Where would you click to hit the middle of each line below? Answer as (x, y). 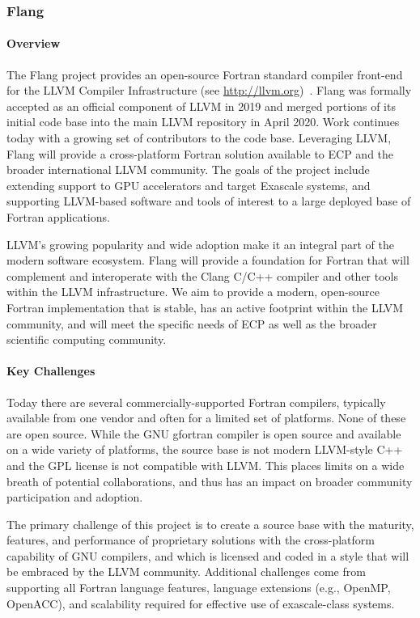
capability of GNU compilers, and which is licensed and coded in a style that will (208, 555)
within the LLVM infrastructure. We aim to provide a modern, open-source (193, 292)
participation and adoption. (75, 497)
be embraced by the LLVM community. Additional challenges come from (186, 571)
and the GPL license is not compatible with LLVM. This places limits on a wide (206, 465)
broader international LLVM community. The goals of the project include (188, 169)
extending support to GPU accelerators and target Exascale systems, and (189, 185)
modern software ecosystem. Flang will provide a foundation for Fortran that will (208, 260)
